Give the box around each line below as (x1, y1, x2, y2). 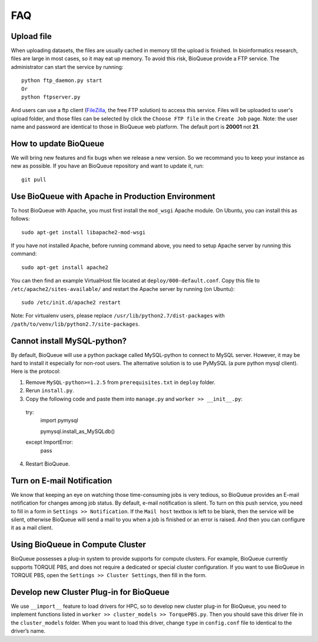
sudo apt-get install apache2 (21, 264, 109, 271)
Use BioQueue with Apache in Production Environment (11, 191, 216, 201)
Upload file (11, 31, 52, 41)
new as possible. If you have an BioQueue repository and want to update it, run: (11, 162, 204, 169)
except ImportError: (25, 438, 74, 446)
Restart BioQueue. (25, 460, 70, 467)
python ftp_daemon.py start (21, 77, 102, 84)
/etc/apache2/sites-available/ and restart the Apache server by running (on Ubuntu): (11, 285, 235, 292)
